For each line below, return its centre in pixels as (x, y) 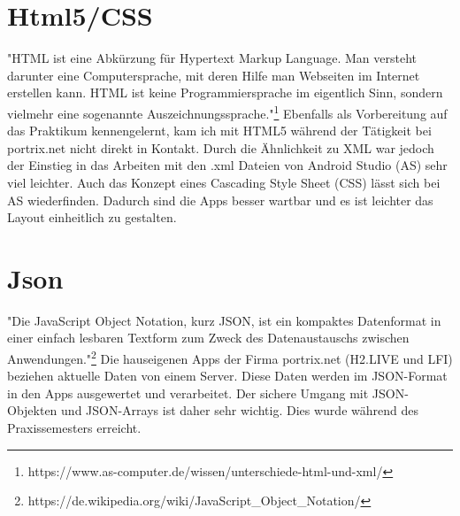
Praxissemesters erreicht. (74, 428)
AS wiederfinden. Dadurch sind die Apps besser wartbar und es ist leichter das (220, 200)
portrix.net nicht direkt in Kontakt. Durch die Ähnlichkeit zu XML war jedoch (221, 147)
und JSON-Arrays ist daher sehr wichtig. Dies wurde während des (240, 410)
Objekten (32, 410)
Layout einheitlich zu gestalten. (92, 217)
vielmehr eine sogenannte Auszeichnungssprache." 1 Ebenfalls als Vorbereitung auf (227, 112)
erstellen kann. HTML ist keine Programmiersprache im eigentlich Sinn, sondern (225, 92)
